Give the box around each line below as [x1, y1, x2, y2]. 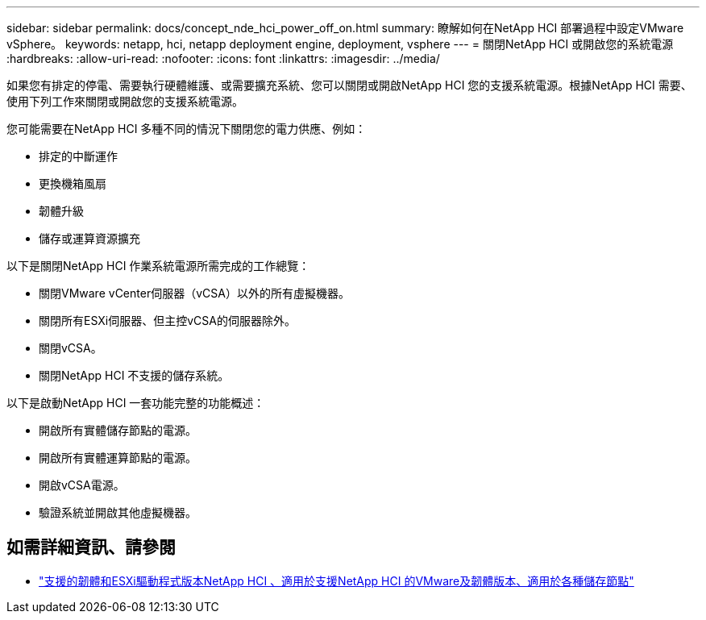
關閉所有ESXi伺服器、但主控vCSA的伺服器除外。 [39, 314, 296, 327]
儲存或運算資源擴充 [39, 231, 140, 245]
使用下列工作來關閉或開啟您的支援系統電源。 [6, 94, 243, 108]
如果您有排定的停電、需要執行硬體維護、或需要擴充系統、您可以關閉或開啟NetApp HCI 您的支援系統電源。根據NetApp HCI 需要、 [6, 78, 692, 92]
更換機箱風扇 [39, 177, 106, 190]
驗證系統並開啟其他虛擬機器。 [39, 506, 197, 519]
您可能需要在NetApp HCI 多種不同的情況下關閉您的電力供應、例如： [6, 122, 367, 135]
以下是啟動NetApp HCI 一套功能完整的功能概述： [6, 396, 265, 410]
